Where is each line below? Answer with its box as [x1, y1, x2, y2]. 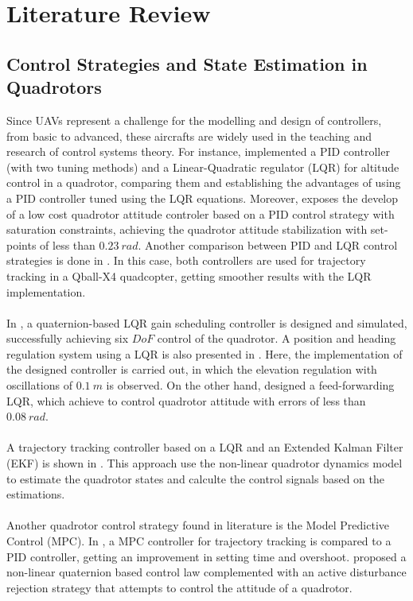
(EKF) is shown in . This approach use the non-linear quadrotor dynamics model [6, 455, 403, 471]
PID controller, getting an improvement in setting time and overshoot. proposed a [6, 548, 407, 564]
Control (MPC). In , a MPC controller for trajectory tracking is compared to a [6, 533, 392, 549]
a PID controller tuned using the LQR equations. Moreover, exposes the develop [6, 189, 399, 206]
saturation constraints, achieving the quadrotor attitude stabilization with [6, 221, 368, 238]
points [6, 236, 37, 253]
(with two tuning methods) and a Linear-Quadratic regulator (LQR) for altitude [6, 158, 399, 175]
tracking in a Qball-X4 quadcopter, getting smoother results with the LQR [6, 267, 372, 284]
